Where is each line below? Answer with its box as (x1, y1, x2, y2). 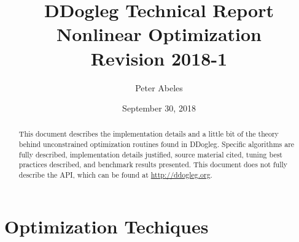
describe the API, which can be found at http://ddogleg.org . (18, 170, 212, 180)
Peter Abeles (135, 81, 183, 94)
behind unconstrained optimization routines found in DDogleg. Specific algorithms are (18, 139, 295, 149)
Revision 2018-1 (90, 45, 228, 70)
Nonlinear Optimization (56, 21, 262, 47)
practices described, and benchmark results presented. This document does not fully (18, 159, 288, 170)
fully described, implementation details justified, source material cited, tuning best (18, 149, 282, 159)
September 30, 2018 (122, 102, 196, 115)
